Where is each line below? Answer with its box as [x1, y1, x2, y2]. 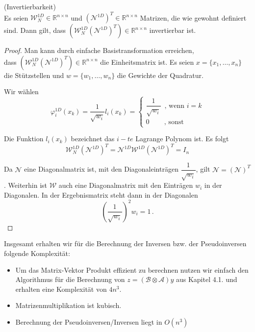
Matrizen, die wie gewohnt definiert [140, 12, 247, 23]
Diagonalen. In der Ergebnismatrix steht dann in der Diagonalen [4, 189, 198, 200]
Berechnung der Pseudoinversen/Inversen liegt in [15, 317, 162, 327]
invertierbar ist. [149, 25, 196, 35]
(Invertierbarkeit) [4, 1, 56, 11]
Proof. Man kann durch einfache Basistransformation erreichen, [4, 45, 194, 55]
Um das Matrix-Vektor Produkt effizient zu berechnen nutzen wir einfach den [15, 264, 249, 275]
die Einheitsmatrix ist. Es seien [100, 56, 194, 67]
